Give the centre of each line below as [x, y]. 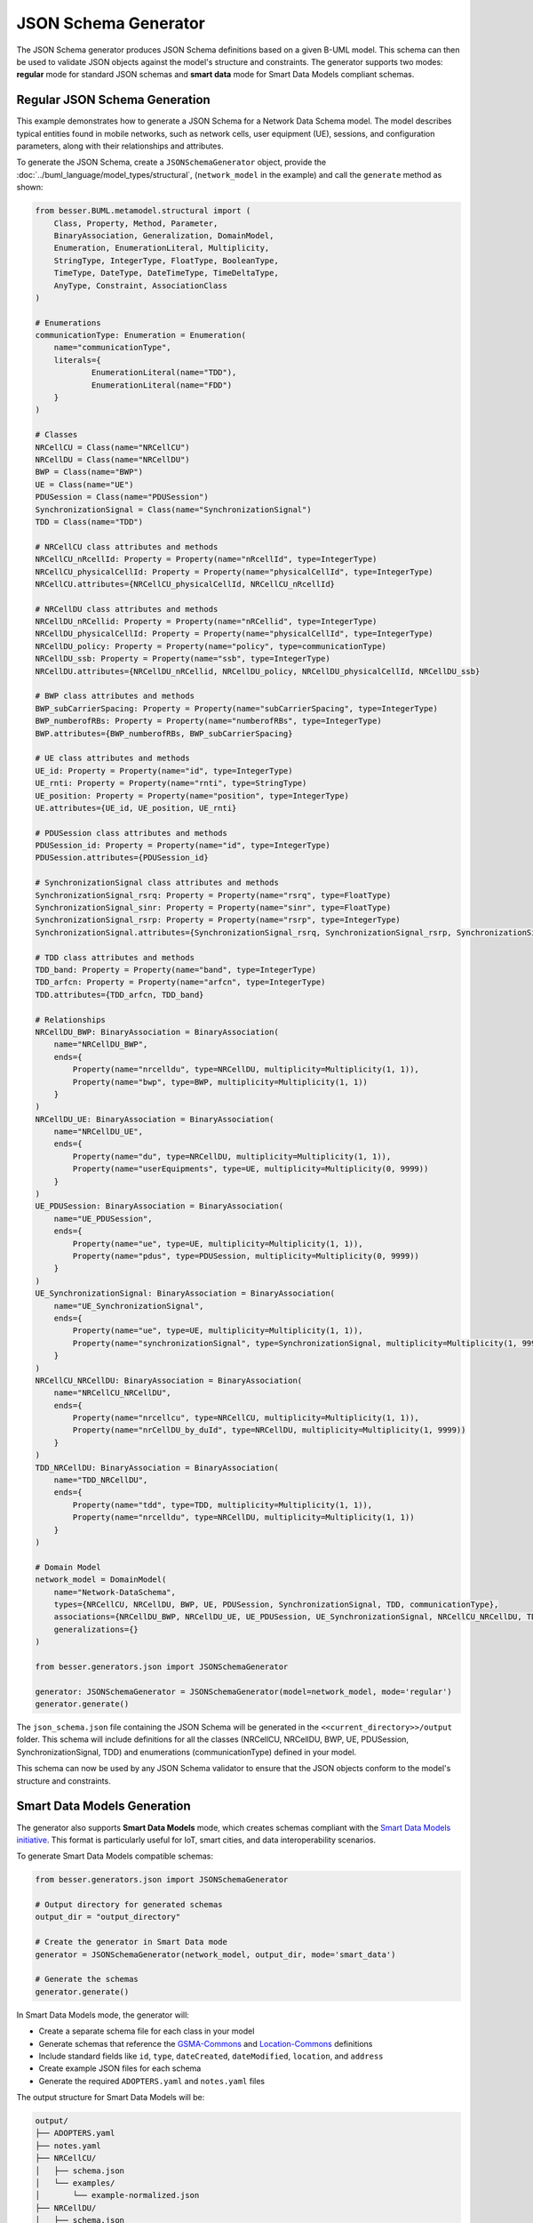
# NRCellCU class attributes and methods [127, 546]
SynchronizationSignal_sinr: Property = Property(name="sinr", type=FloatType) [213, 908]
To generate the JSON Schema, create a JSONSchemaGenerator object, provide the [171, 162]
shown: [30, 188]
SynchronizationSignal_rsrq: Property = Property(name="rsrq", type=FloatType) [213, 895]
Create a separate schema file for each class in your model [147, 2031]
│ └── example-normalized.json [117, 2195]
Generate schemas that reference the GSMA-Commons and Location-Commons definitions [206, 2043]
